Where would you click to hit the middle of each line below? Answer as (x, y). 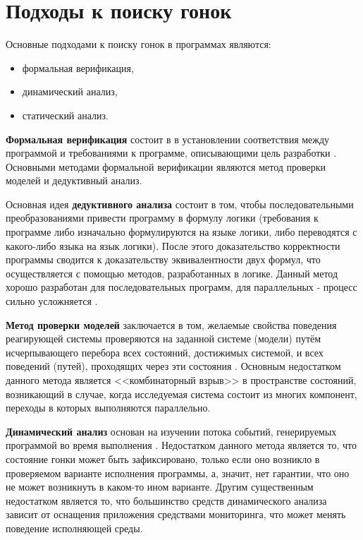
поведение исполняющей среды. (74, 528)
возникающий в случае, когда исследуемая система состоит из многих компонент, (181, 394)
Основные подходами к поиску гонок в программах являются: (139, 44)
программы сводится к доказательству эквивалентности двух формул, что (163, 259)
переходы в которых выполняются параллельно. (108, 408)
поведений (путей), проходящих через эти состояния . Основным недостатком (173, 366)
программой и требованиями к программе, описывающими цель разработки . (171, 153)
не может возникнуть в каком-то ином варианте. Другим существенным (160, 487)
